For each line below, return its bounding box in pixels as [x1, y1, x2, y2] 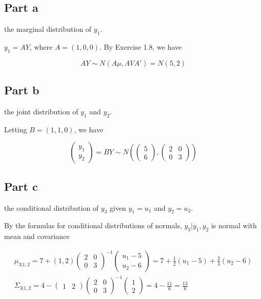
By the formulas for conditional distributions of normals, [4, 220, 182, 231]
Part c [4, 178, 38, 194]
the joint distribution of [4, 106, 78, 116]
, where [29, 42, 53, 52]
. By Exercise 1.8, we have [99, 42, 182, 52]
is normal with [211, 220, 257, 231]
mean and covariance [4, 231, 70, 242]
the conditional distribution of [4, 202, 99, 213]
